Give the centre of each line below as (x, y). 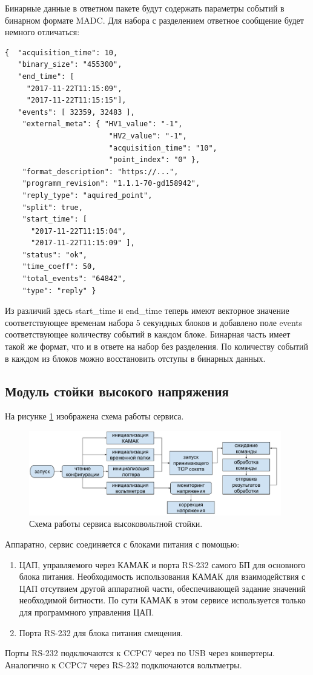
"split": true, (52, 207)
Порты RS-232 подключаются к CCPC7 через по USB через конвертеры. (140, 653)
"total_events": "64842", (74, 279)
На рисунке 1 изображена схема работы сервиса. (94, 416)
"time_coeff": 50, (59, 267)
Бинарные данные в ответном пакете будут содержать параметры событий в (145, 8)
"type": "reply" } (59, 290)
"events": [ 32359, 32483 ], (76, 112)
